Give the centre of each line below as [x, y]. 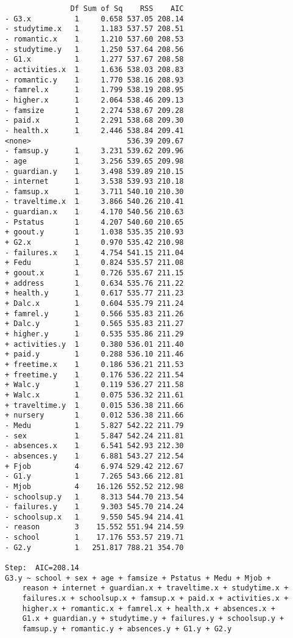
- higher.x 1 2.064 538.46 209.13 [94, 100]
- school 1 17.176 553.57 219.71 [94, 538]
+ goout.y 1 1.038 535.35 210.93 [94, 232]
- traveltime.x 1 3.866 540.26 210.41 [94, 202]
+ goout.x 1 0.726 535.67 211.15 [94, 273]
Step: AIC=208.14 [42, 568]
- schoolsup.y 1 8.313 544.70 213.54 [94, 497]
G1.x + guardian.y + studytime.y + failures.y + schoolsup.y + [153, 619]
